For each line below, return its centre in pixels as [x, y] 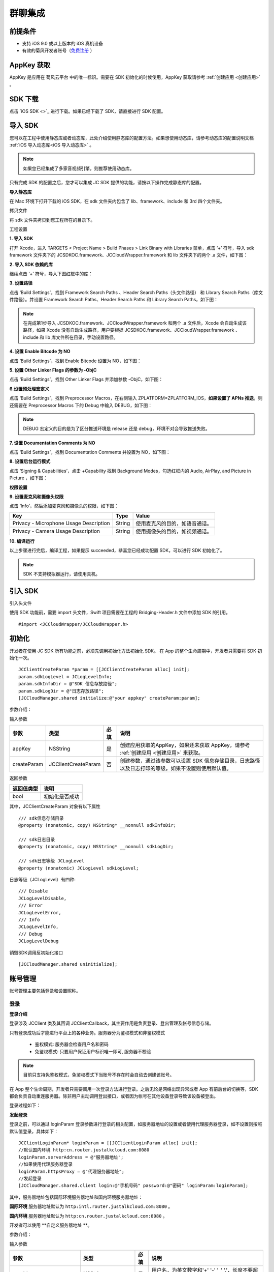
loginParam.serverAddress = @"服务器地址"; [71, 1157]
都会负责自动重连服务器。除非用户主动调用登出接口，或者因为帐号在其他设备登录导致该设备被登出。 [114, 1096]
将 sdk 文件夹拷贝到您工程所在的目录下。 [52, 220]
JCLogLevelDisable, [43, 898]
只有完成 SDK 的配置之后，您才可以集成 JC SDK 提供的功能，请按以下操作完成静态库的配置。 [107, 183]
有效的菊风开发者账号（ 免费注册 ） [58, 50]
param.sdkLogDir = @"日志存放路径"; [61, 691]
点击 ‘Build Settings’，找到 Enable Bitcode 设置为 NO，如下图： [75, 361]
